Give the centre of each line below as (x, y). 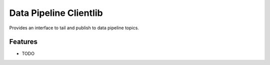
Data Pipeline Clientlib (56, 13)
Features (23, 42)
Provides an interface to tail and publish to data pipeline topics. (74, 28)
